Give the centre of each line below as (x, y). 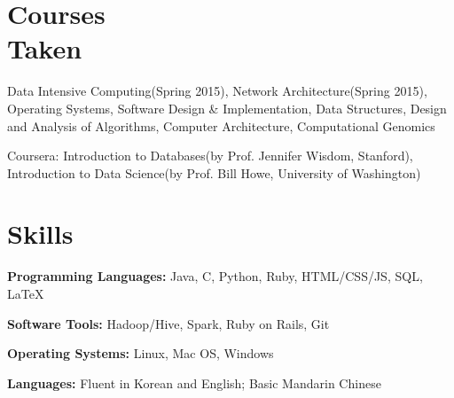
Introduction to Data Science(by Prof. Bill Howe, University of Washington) (214, 172)
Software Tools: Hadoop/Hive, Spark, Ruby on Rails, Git (168, 323)
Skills (40, 234)
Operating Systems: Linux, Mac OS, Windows (141, 353)
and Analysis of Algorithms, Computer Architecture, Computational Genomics (221, 125)
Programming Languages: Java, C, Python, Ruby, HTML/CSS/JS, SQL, (215, 276)
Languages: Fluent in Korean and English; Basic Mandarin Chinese (194, 382)
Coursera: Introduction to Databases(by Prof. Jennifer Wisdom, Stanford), (210, 156)
